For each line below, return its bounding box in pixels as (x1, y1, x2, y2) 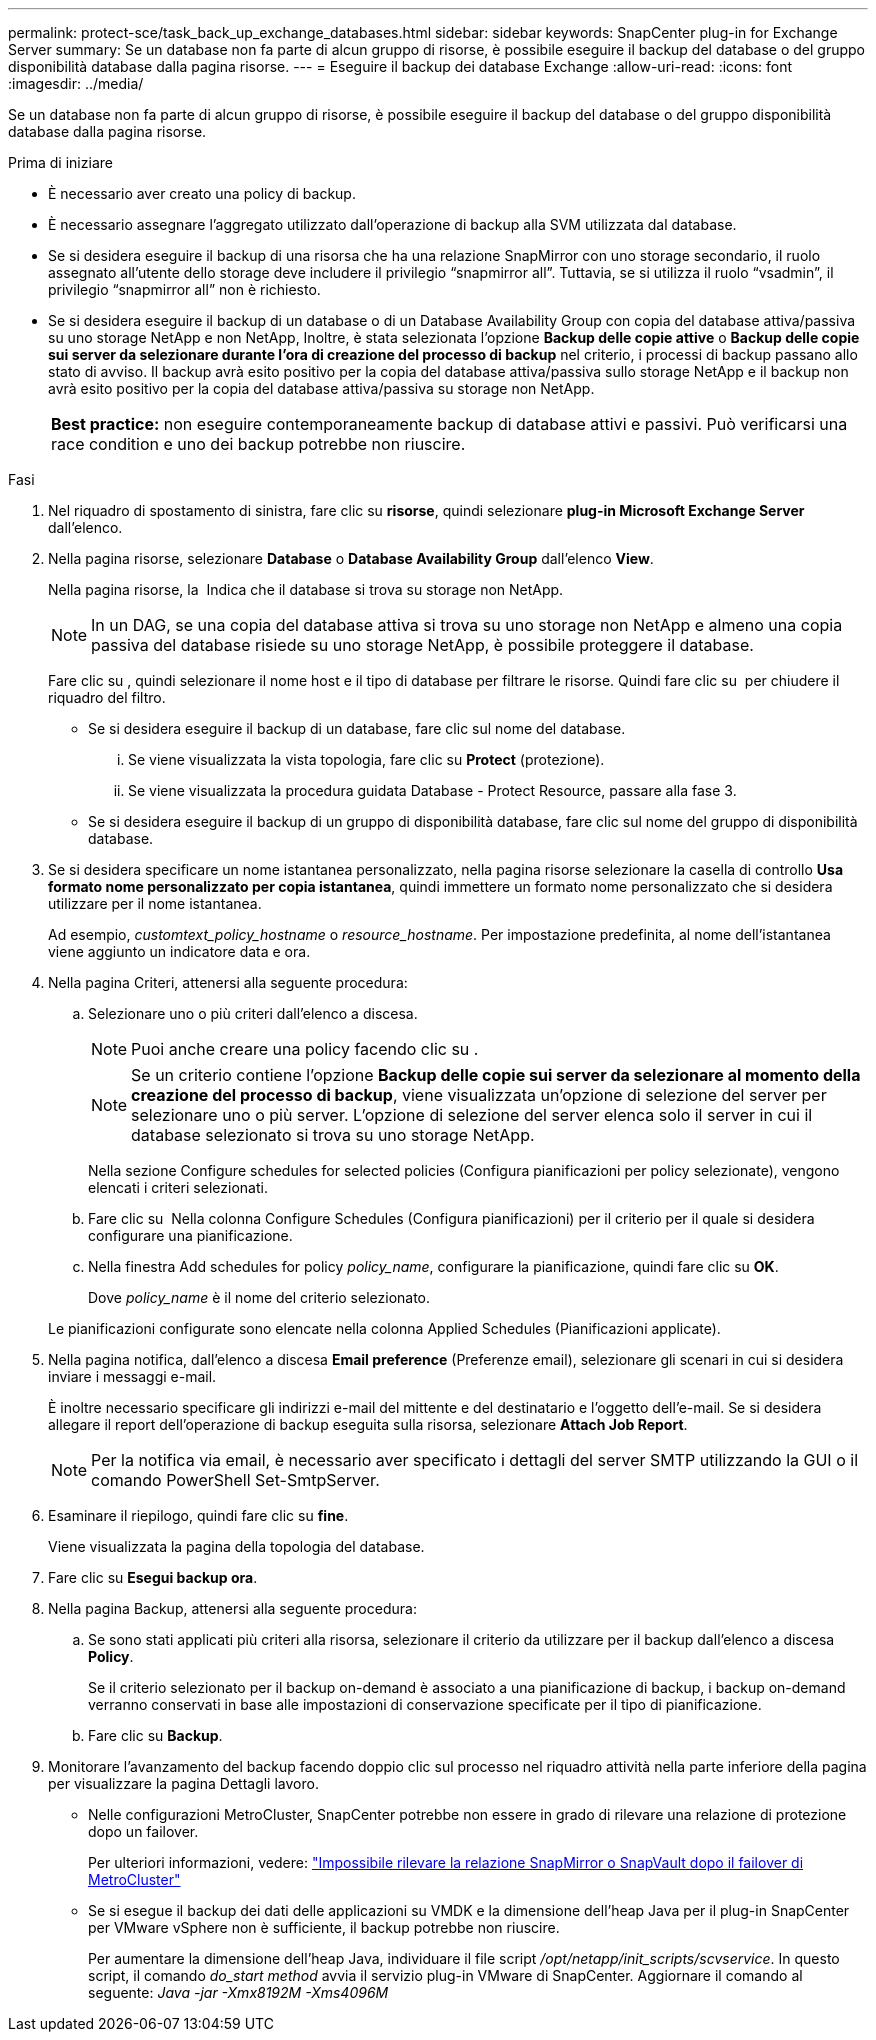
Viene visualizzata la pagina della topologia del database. (48, 1538, 425, 1555)
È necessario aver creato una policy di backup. (48, 185, 356, 202)
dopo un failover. (88, 1823, 199, 1840)
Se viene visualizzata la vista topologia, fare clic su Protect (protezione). (128, 751, 605, 768)
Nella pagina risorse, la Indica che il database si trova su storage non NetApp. (48, 581, 564, 598)
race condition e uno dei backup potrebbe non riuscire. (51, 434, 466, 454)
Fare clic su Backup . (88, 1727, 223, 1744)
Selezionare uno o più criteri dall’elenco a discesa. (88, 1005, 418, 1022)
